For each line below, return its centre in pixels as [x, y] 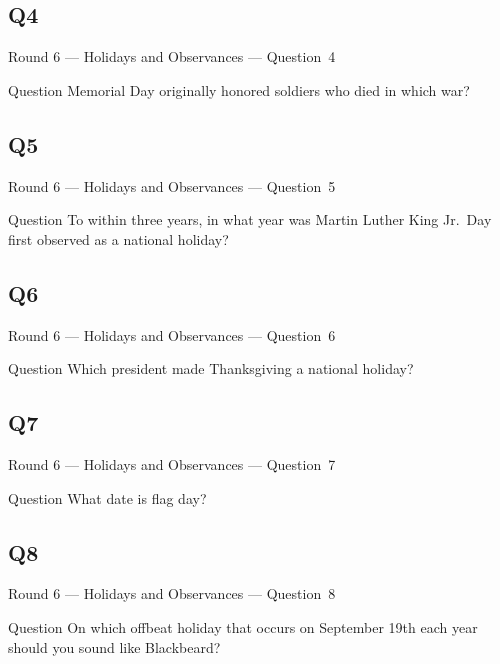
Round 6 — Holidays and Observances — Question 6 [172, 334]
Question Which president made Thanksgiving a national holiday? [211, 368]
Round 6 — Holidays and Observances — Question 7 [172, 463]
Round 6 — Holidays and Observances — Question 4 [172, 56]
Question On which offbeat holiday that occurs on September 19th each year [243, 626]
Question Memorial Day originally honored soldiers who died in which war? [239, 89]
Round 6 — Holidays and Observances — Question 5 [172, 185]
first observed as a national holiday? [118, 238]
